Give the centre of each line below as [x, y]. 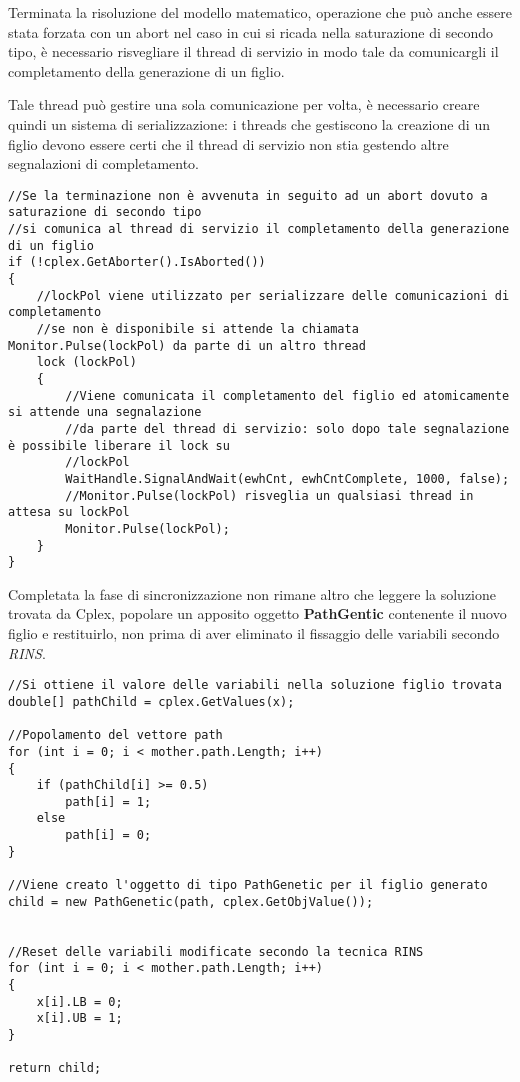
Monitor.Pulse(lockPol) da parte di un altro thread [187, 345]
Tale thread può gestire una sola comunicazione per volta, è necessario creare [244, 104]
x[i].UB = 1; [79, 1018]
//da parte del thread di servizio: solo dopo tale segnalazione [287, 428]
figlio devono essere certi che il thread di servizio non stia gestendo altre [228, 143]
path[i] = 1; [108, 801]
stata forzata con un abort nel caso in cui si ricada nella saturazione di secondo [251, 31]
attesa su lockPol [69, 512]
